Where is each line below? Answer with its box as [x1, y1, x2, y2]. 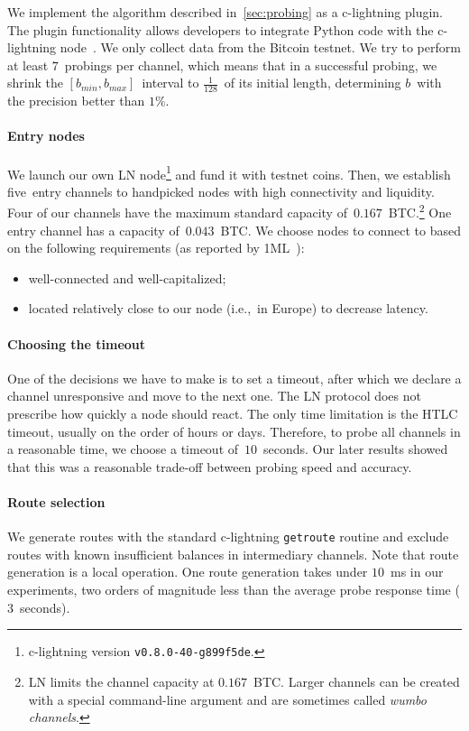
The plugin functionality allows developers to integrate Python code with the [7, 20, 434, 39]
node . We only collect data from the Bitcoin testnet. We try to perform [60, 38, 461, 57]
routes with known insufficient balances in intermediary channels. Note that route [7, 544, 459, 563]
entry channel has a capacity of [7, 220, 179, 239]
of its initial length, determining [224, 73, 401, 92]
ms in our [391, 562, 444, 581]
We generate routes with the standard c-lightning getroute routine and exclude [7, 527, 449, 546]
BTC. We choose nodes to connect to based [220, 220, 461, 239]
